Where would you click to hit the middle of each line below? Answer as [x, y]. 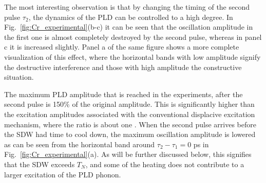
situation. [19, 77]
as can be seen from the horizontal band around [80, 144]
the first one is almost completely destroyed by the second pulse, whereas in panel [133, 37]
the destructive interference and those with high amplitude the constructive [123, 67]
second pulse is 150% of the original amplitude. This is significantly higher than [129, 104]
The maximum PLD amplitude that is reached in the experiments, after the [123, 94]
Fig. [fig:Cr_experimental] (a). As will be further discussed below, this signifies [128, 154]
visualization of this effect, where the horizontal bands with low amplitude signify [132, 56]
